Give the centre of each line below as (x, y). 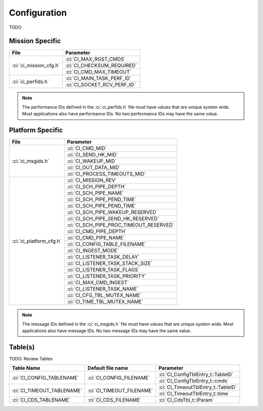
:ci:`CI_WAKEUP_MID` (92, 161)
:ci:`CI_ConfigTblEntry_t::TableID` (196, 374)
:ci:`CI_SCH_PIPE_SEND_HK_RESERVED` (113, 219)
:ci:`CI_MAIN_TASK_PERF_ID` (98, 78)
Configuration (38, 13)
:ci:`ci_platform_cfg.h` (37, 241)
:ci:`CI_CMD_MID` (87, 149)
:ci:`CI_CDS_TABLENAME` (41, 400)
